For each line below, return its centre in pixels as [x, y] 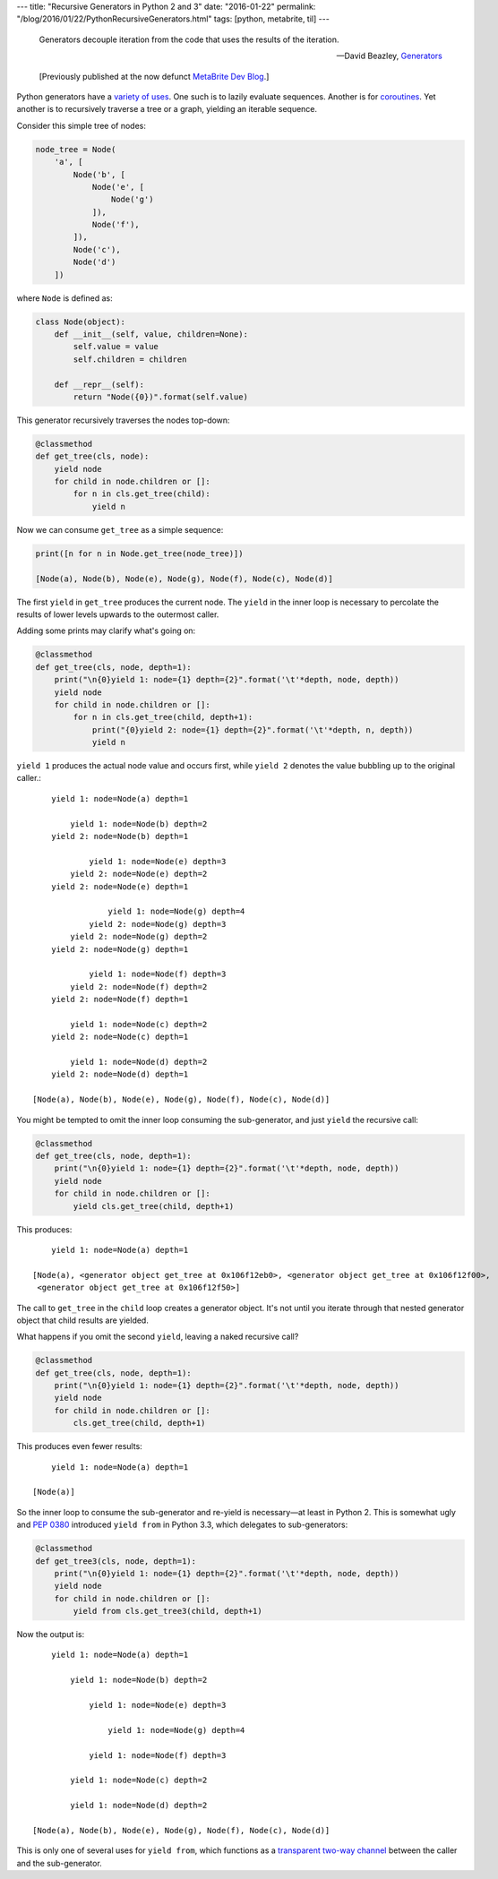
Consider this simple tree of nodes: [82, 125]
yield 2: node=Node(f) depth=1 [120, 1000]
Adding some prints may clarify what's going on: [106, 631]
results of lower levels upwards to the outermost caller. [118, 614]
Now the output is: [51, 1634]
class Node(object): [80, 322]
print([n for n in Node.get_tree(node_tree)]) [139, 553]
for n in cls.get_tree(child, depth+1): [163, 717]
